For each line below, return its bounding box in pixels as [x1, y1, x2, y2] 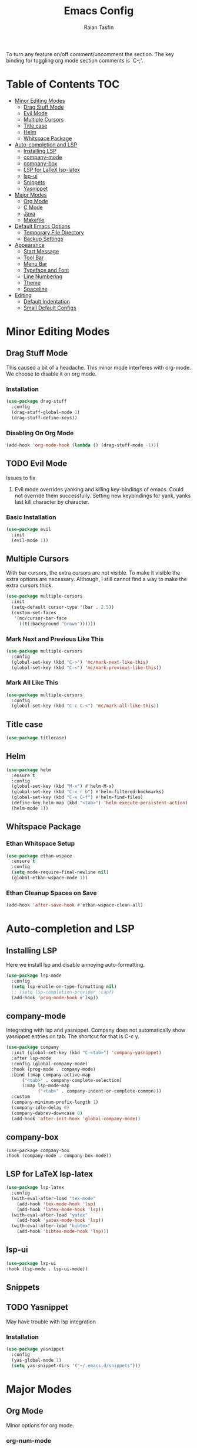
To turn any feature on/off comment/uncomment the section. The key [6, 50, 175, 57]
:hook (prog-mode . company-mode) [11, 1066, 96, 1072]
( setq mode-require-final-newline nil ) [11, 869, 109, 875]
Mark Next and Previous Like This [6, 635, 104, 643]
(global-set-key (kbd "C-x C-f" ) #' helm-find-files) [11, 794, 143, 801]
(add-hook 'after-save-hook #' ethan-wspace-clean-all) [6, 902, 143, 908]
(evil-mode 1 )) [11, 537, 49, 543]
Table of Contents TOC [6, 78, 120, 91]
